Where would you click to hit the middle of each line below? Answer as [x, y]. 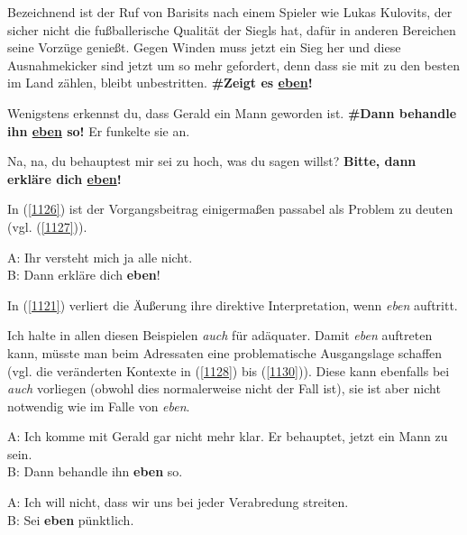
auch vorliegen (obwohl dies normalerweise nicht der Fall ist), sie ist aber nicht [224, 388]
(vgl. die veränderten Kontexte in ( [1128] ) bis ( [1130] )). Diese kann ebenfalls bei [229, 370]
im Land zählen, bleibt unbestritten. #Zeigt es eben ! [160, 83]
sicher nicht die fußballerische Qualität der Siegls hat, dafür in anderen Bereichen [232, 29]
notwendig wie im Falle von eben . [99, 406]
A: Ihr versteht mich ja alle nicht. [100, 257]
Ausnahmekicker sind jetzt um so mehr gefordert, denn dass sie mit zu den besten [233, 65]
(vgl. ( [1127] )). [47, 226]
